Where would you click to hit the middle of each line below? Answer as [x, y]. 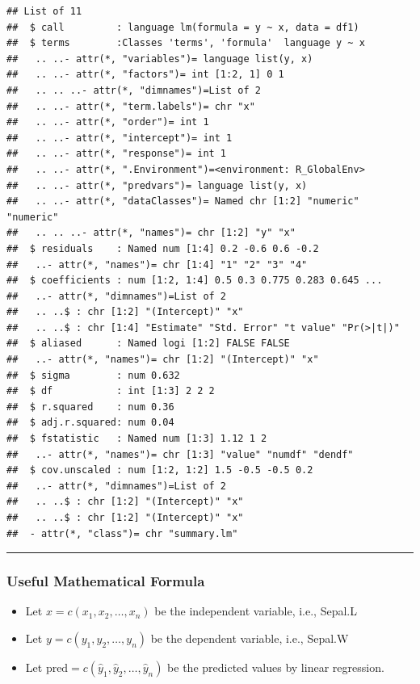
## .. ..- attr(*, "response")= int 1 [117, 154]
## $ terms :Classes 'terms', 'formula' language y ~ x [186, 43]
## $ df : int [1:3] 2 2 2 [111, 391]
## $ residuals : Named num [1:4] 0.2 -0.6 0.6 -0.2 [163, 248]
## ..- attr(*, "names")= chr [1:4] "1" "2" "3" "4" [157, 264]
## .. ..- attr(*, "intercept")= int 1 [120, 138]
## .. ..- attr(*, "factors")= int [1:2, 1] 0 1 [145, 75]
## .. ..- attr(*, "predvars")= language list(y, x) [157, 185]
